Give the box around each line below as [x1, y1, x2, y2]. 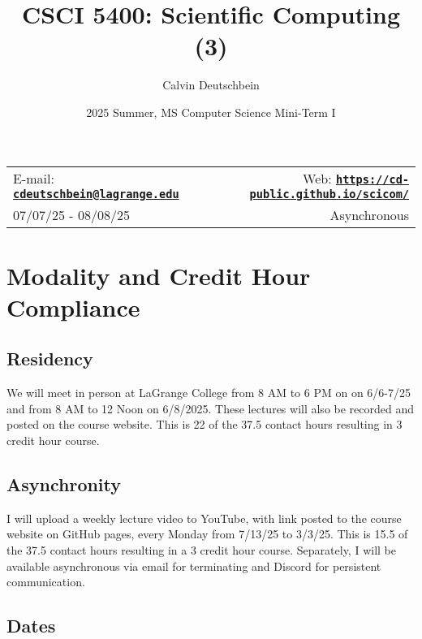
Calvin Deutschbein [162, 76, 260, 93]
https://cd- [335, 172, 409, 186]
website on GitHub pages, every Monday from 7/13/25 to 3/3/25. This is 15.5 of [6, 525, 408, 542]
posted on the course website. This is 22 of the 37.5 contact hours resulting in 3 [6, 416, 403, 433]
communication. [6, 573, 85, 590]
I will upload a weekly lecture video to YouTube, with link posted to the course [6, 509, 402, 526]
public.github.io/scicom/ [249, 187, 409, 201]
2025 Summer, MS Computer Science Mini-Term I [86, 103, 336, 120]
